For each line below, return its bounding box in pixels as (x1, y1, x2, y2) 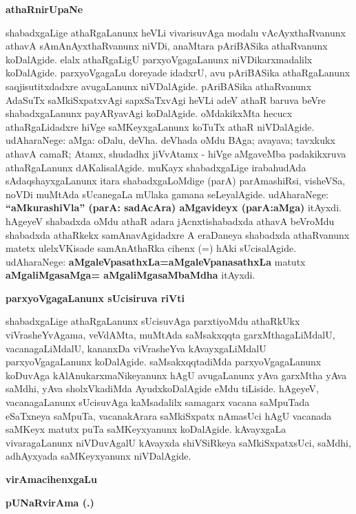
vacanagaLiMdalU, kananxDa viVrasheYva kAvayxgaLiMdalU (6, 341, 266, 355)
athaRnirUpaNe (6, 2, 83, 16)
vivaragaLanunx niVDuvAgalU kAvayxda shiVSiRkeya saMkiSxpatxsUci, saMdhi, (6, 435, 351, 449)
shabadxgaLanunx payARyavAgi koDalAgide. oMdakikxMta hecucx (6, 106, 293, 120)
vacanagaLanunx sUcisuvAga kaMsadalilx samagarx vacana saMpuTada (6, 395, 310, 409)
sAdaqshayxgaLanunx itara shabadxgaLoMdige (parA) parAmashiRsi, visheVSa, (6, 173, 346, 188)
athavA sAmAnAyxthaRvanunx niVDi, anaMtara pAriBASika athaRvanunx (6, 39, 328, 53)
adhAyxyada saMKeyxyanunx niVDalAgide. (6, 449, 191, 463)
